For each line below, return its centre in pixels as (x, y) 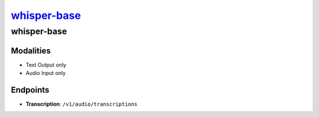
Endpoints (30, 90)
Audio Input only (46, 73)
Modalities (31, 51)
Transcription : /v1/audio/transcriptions (82, 104)
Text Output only (46, 64)
